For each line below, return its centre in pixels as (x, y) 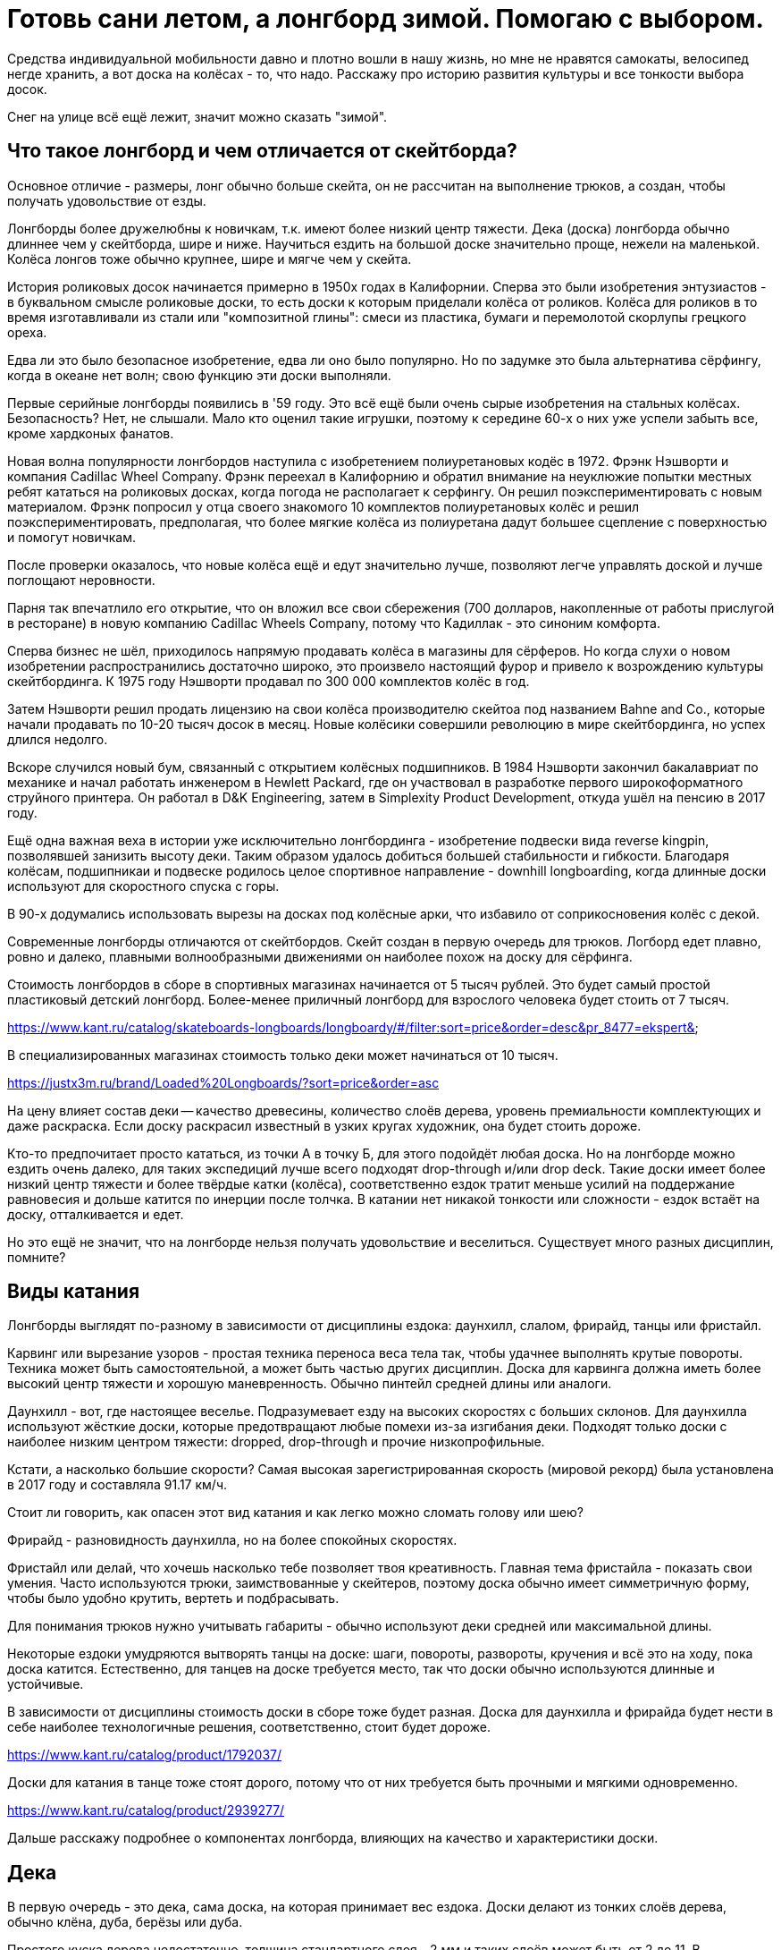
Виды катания (74, 1292)
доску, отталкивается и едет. (96, 1214)
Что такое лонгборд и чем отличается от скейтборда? (262, 151)
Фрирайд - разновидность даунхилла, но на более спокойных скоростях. (232, 1540)
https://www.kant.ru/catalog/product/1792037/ (144, 1755)
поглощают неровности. (81, 580)
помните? (37, 1257)
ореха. (27, 332)
